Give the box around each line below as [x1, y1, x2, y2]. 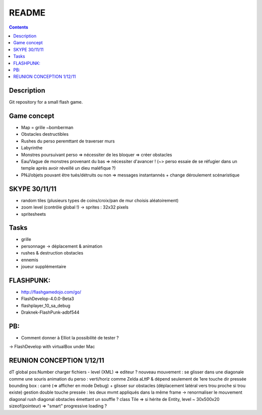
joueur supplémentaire [21, 263, 66, 269]
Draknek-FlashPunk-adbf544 [21, 309, 80, 315]
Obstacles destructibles [21, 131, 69, 137]
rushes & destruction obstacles [21, 250, 83, 256]
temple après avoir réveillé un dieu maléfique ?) [21, 165, 116, 171]
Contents [9, 24, 29, 30]
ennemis [21, 257, 38, 263]
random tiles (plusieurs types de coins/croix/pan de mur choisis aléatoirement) [21, 197, 179, 203]
